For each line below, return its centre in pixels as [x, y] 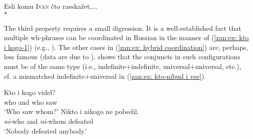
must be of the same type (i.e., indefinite [65, 66]
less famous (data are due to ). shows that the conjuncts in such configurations [122, 57]
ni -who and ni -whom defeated [49, 121]
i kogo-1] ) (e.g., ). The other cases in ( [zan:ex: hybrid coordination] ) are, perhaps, [126, 47]
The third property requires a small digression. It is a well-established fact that [123, 28]
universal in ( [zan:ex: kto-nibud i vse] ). [148, 76]
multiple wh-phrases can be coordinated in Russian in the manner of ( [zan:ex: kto [126, 37]
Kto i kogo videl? [30, 92]
